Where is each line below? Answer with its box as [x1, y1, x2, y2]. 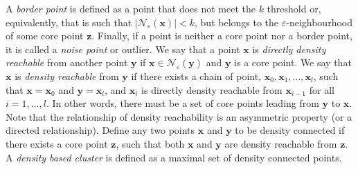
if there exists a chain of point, [131, 68, 262, 83]
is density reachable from [15, 68, 119, 83]
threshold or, [267, 1, 321, 15]
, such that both [116, 136, 185, 150]
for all [309, 82, 334, 97]
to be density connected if [235, 123, 345, 137]
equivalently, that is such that [6, 14, 132, 29]
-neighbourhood [286, 14, 352, 29]
